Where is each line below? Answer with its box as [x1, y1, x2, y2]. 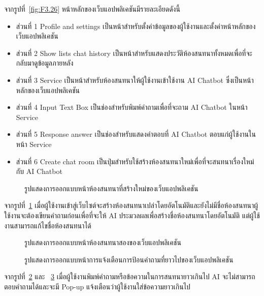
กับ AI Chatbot [16, 166, 62, 176]
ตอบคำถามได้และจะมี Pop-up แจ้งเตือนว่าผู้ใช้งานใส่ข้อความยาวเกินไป [4, 281, 190, 291]
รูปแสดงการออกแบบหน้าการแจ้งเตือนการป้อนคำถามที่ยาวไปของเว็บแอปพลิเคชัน [24, 254, 234, 264]
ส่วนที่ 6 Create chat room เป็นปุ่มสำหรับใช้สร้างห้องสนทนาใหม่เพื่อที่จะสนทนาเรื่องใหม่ [16, 156, 254, 166]
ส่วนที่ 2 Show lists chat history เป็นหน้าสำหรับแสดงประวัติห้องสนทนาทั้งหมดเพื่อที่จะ [16, 47, 252, 58]
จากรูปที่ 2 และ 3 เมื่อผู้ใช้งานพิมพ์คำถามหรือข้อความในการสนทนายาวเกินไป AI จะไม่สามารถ [4, 271, 255, 282]
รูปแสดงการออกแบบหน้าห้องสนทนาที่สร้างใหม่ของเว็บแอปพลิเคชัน [24, 183, 199, 193]
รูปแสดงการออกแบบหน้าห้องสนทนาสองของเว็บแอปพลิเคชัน [24, 237, 181, 248]
